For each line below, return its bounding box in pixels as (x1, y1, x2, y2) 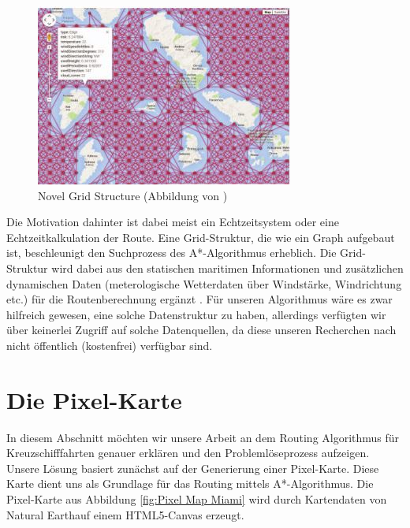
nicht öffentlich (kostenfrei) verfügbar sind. (6, 337, 213, 353)
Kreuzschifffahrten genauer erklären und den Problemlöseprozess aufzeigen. (6, 444, 370, 461)
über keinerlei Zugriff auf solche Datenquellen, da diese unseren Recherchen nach (6, 322, 397, 338)
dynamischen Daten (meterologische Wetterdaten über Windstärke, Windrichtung (6, 275, 402, 292)
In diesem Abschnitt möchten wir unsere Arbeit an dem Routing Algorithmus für (6, 429, 400, 445)
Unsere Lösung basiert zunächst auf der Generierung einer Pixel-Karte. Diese (6, 459, 379, 476)
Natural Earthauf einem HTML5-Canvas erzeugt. (6, 506, 244, 522)
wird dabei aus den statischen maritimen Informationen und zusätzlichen (51, 259, 404, 276)
